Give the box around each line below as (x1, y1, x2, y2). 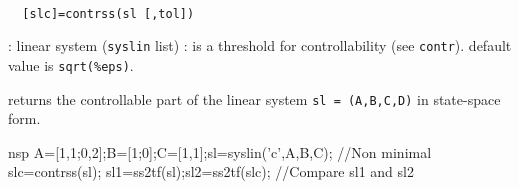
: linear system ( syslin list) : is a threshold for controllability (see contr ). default (8, 35, 512, 56)
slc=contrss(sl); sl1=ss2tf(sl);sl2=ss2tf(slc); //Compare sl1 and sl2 (8, 161, 414, 182)
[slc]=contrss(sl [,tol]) (22, 6, 195, 21)
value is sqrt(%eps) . (8, 54, 134, 75)
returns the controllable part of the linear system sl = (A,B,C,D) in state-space (8, 88, 501, 109)
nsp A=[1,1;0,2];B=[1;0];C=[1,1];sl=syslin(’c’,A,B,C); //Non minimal (8, 141, 432, 162)
